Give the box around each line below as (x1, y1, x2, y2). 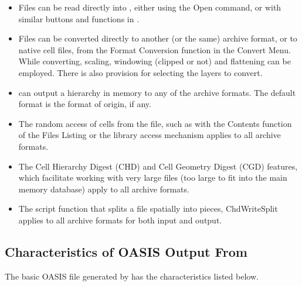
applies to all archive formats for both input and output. (18, 213, 222, 226)
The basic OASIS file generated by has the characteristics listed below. (5, 270, 259, 282)
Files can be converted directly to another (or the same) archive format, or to (18, 32, 297, 44)
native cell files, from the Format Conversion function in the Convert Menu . (18, 43, 291, 56)
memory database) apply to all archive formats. (18, 182, 189, 195)
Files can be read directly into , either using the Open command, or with (18, 1, 281, 13)
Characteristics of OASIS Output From (5, 242, 247, 260)
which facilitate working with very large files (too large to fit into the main (18, 171, 287, 184)
